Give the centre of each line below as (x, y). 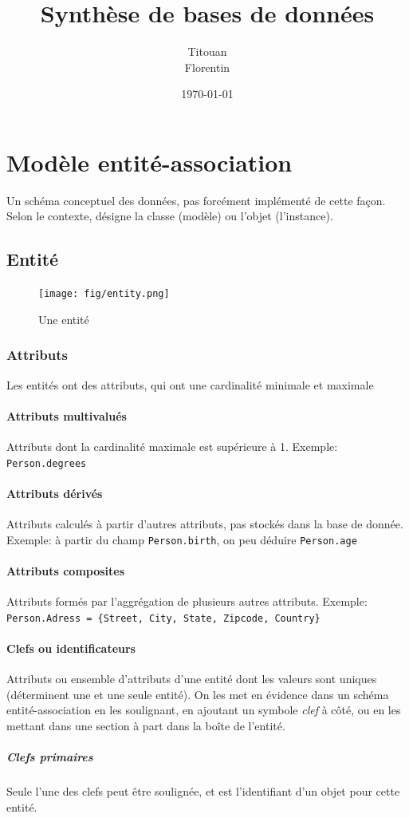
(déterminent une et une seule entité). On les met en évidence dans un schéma (198, 694)
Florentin (207, 67)
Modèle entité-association (149, 162)
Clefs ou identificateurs (71, 648)
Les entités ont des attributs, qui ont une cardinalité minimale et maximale (190, 384)
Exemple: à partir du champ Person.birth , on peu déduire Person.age (182, 539)
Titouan (207, 51)
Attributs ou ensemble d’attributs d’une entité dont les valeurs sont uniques (192, 679)
